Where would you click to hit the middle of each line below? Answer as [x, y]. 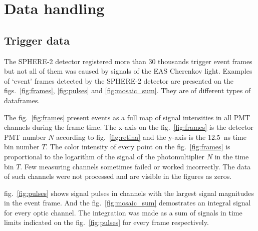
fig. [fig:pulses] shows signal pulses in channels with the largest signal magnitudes [129, 193]
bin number [22, 147]
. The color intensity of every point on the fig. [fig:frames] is [138, 147]
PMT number [25, 137]
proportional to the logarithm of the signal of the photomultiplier [104, 156]
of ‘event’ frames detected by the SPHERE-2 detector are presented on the [119, 80]
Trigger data [37, 40]
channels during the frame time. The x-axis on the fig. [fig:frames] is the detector [129, 127]
